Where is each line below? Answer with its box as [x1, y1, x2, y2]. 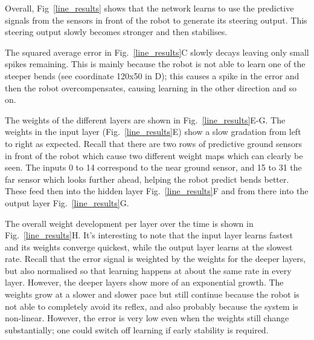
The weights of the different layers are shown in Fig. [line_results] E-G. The [5, 113, 286, 126]
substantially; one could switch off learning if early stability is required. [5, 323, 269, 336]
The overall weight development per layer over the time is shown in [5, 217, 254, 229]
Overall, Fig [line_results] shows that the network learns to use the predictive [5, 2, 294, 14]
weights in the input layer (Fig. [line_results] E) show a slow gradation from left [5, 125, 301, 138]
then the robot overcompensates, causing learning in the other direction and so [5, 81, 297, 94]
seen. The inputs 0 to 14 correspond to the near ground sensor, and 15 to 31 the [5, 161, 302, 174]
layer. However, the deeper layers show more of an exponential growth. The [5, 276, 284, 289]
